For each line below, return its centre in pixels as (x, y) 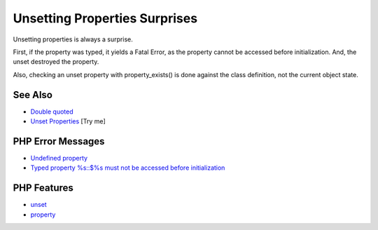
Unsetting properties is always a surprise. (73, 39)
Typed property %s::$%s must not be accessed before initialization (128, 168)
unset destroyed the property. (56, 62)
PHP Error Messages (59, 141)
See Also (33, 95)
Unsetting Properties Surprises (105, 18)
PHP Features (43, 188)
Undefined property (59, 158)
